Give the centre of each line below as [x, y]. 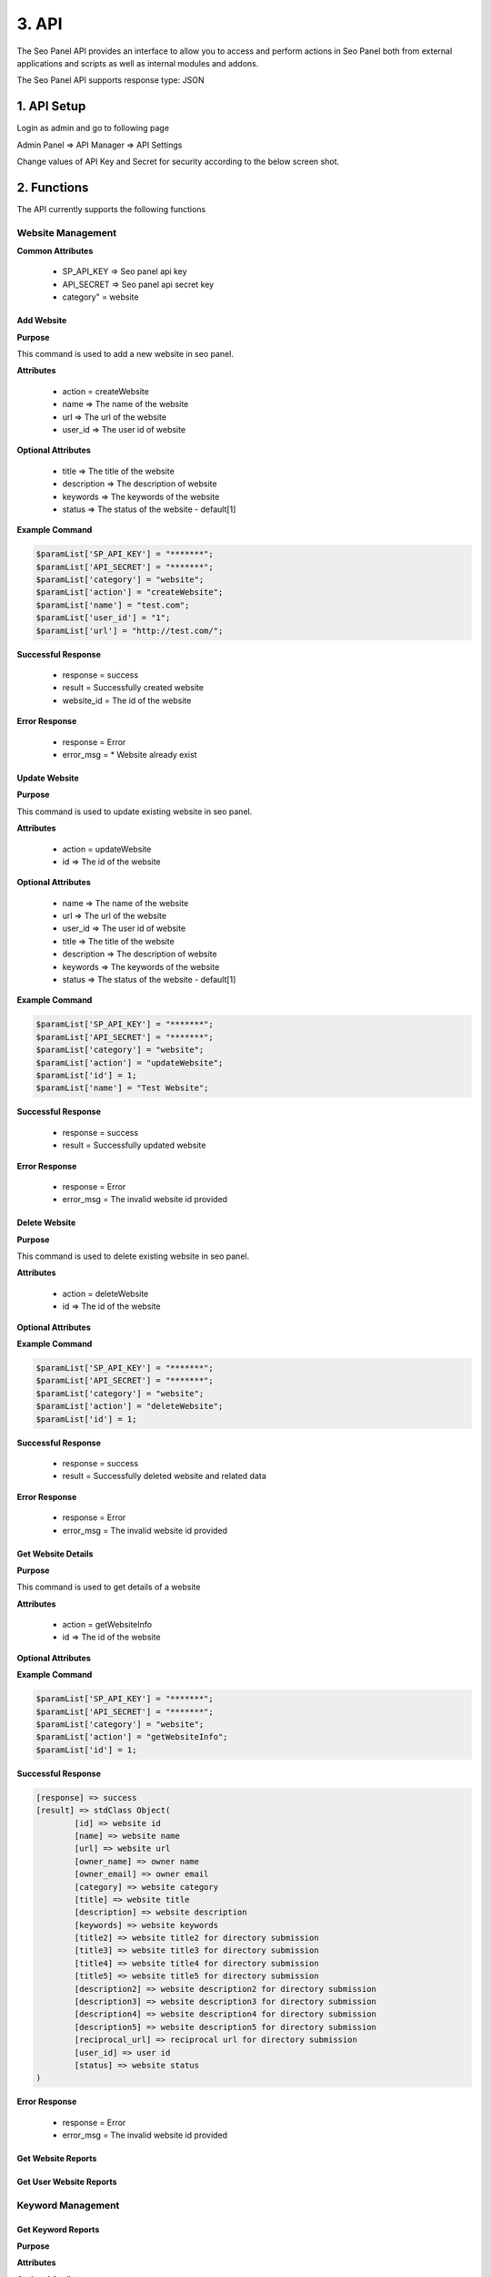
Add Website [42, 321]
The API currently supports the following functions [111, 209]
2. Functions [53, 187]
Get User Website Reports [67, 2182]
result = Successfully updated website [134, 1145]
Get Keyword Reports [58, 2229]
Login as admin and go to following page [93, 128]
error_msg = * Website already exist [130, 754]
